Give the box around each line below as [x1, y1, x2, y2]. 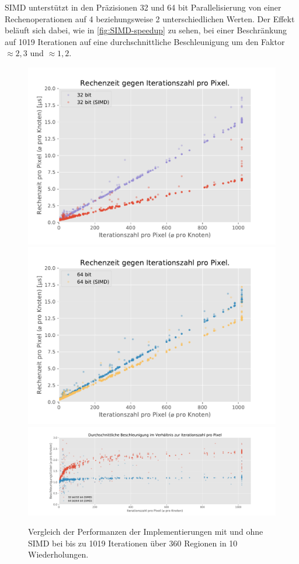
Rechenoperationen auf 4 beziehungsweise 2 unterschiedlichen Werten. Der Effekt [5, 12, 295, 25]
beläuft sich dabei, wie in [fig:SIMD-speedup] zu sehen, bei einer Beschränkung [5, 24, 287, 36]
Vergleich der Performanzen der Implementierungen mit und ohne [28, 525, 263, 538]
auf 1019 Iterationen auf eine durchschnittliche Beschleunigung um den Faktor [5, 35, 285, 47]
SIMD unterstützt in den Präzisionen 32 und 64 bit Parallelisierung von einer [5, 1, 281, 13]
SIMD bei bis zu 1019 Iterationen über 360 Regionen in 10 [28, 537, 238, 549]
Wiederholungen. [28, 548, 89, 560]
